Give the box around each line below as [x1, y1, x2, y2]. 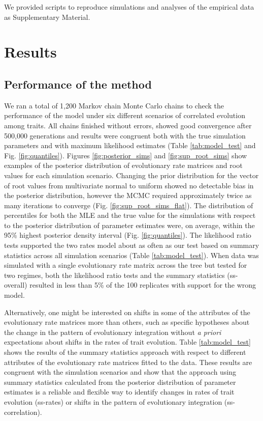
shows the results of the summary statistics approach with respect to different [4, 347, 246, 357]
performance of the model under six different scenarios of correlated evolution [4, 110, 245, 121]
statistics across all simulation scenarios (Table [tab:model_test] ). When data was [4, 249, 259, 260]
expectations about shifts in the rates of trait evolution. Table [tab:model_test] [4, 336, 251, 347]
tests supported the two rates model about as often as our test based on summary [4, 240, 259, 250]
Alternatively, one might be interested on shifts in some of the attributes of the [4, 306, 250, 317]
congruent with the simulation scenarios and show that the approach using [4, 367, 237, 377]
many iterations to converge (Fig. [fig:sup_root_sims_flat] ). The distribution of [4, 200, 253, 210]
